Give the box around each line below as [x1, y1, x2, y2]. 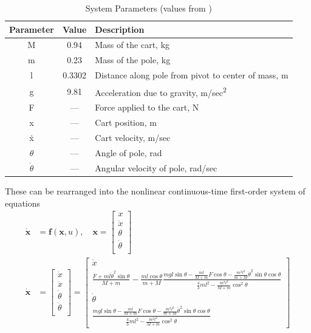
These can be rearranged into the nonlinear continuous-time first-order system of [5, 184, 306, 197]
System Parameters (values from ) [85, 2, 212, 14]
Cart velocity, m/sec [95, 131, 171, 144]
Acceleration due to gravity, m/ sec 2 [95, 84, 227, 98]
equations [5, 196, 41, 209]
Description [95, 22, 145, 35]
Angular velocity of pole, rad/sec [95, 161, 217, 174]
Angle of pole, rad [95, 146, 162, 159]
